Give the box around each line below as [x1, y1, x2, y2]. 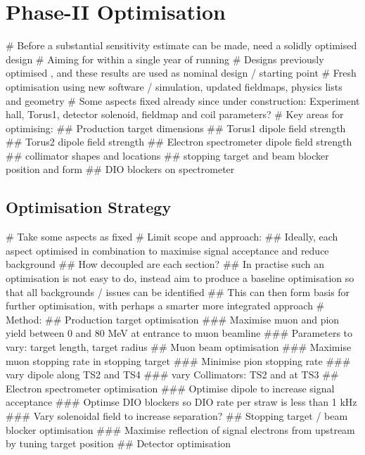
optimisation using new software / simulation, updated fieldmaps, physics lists [6, 79, 342, 94]
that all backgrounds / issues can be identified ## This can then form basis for [6, 284, 350, 299]
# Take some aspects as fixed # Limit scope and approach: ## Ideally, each [6, 229, 338, 244]
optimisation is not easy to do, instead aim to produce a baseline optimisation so [6, 271, 354, 286]
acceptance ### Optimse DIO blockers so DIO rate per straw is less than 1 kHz [6, 395, 357, 409]
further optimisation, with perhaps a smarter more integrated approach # [6, 298, 325, 313]
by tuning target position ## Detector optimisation [6, 436, 231, 451]
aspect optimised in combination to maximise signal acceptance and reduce [6, 243, 329, 257]
